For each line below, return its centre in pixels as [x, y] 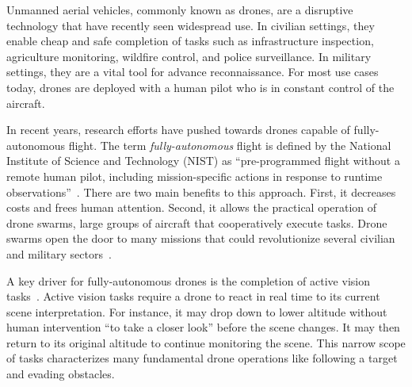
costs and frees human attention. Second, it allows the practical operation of [192, 207]
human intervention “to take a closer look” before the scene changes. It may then [203, 327]
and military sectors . [59, 253]
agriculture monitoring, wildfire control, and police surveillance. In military [189, 56]
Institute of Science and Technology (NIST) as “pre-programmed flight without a [203, 161]
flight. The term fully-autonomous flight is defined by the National [230, 145]
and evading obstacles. [61, 374]
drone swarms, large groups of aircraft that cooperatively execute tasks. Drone [197, 222]
